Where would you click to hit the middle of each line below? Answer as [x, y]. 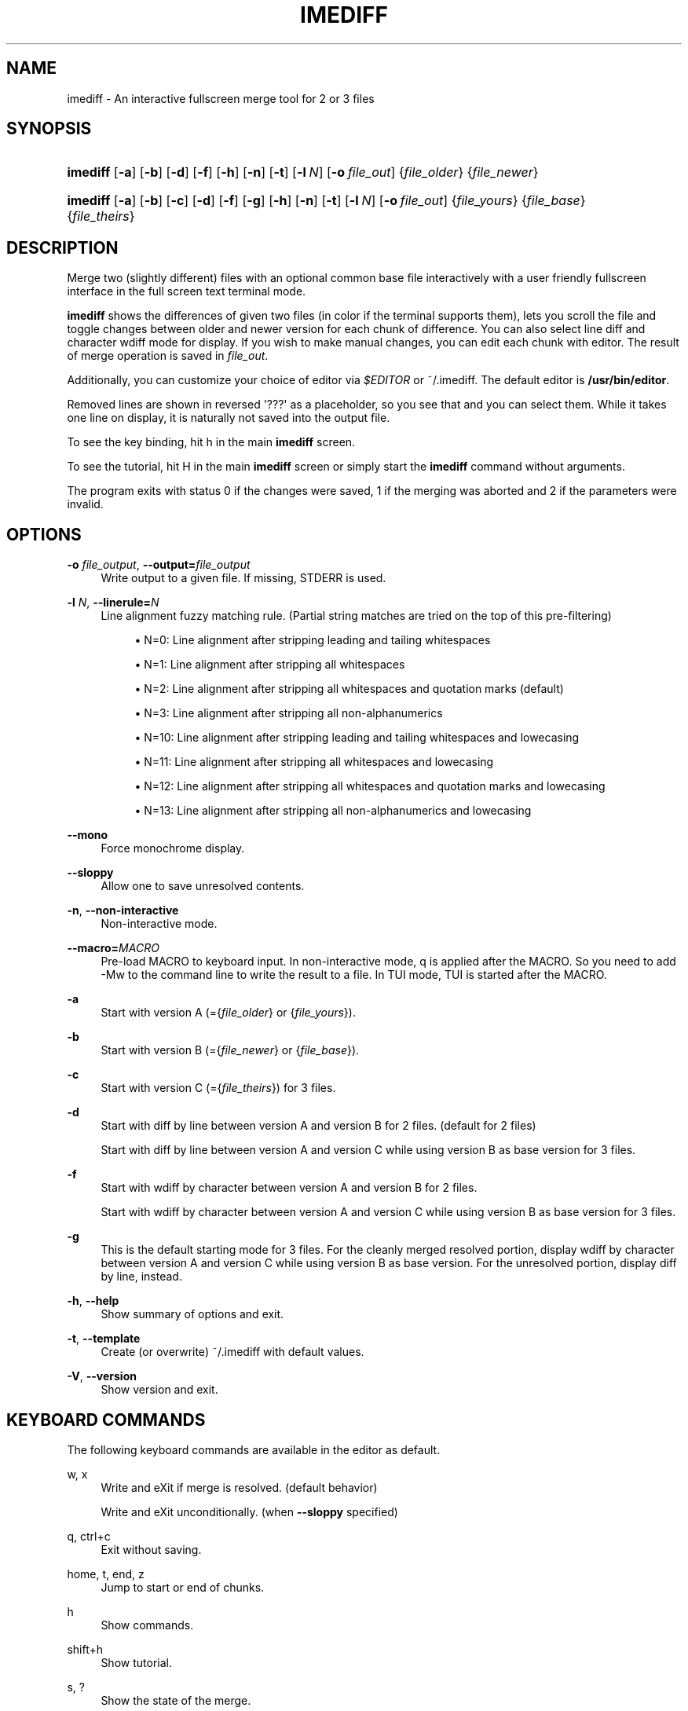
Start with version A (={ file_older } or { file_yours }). [228, 1013]
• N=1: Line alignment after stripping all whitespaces [270, 665]
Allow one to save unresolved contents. [203, 886]
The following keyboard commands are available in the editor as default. [254, 1449]
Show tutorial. [136, 1662]
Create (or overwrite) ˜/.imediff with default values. [232, 1352]
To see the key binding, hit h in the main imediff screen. [211, 442]
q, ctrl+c [89, 1536]
